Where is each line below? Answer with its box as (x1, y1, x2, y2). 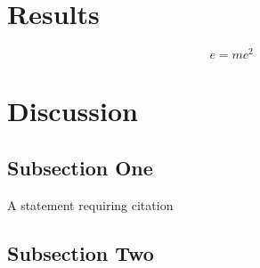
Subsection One (7, 153, 153, 181)
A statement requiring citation (7, 195, 174, 214)
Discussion (7, 93, 138, 129)
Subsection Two (7, 239, 154, 266)
